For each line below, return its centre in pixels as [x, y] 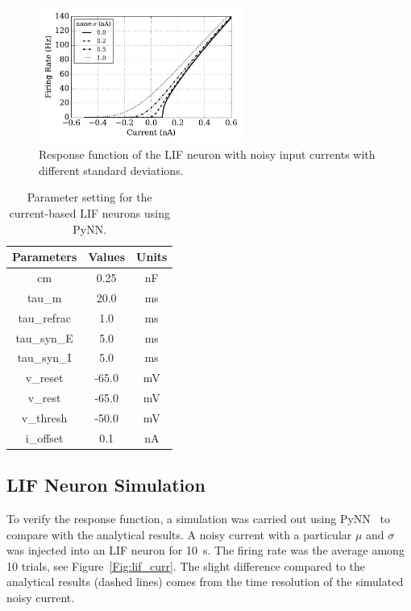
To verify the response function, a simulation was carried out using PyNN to [198, 519]
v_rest [44, 398]
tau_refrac [44, 317]
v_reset [44, 378]
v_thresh [45, 417]
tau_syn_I [44, 357]
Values [107, 257]
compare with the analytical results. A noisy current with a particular [179, 534]
